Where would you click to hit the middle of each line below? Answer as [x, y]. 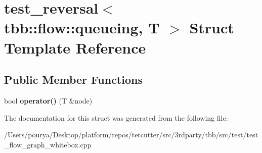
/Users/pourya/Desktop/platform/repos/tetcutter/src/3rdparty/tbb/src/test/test [131, 135]
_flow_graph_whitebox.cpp [48, 144]
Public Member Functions [73, 80]
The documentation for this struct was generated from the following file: [116, 117]
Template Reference [75, 47]
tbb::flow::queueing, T [82, 28]
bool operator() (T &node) [48, 100]
